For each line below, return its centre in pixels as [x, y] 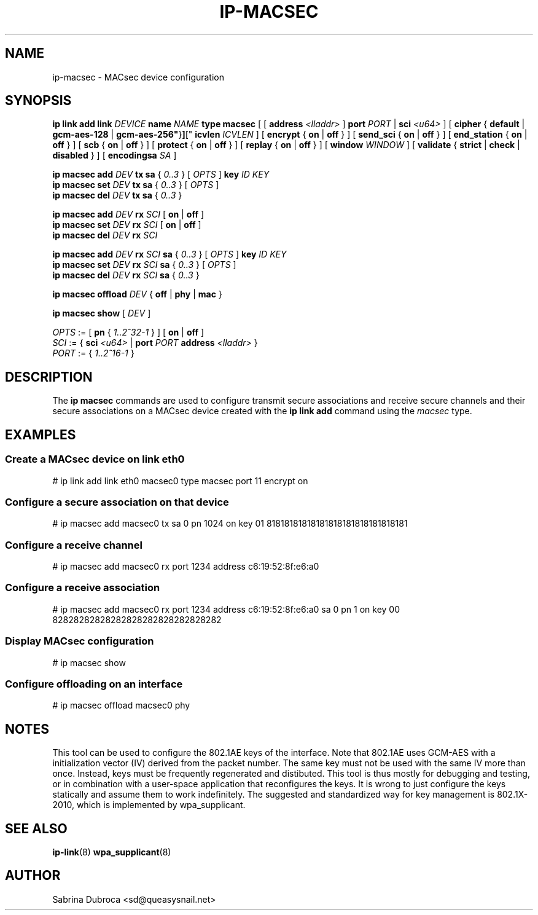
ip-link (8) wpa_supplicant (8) [112, 852]
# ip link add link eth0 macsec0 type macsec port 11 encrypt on [180, 481]
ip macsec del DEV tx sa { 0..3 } [117, 195]
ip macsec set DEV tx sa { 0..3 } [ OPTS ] [136, 185]
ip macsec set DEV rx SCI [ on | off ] [127, 225]
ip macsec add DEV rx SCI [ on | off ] [128, 214]
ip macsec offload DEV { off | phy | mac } [137, 294]
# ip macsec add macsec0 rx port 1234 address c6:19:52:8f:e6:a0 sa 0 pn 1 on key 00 [226, 609]
